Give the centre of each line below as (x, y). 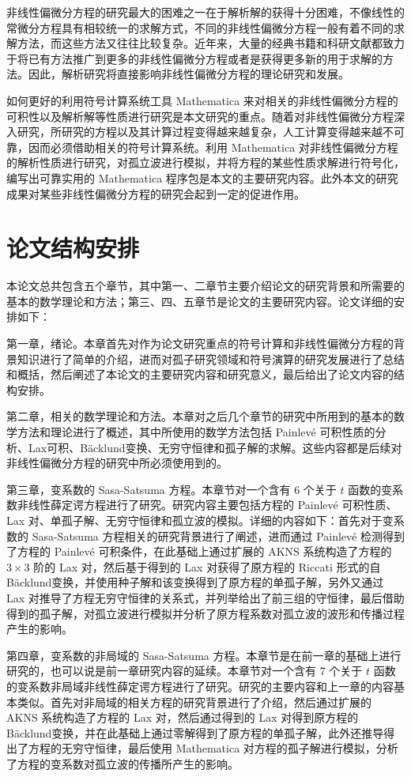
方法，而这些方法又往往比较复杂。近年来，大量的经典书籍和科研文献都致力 (211, 43)
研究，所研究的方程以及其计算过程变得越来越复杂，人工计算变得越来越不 (205, 132)
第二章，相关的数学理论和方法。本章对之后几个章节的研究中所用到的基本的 (200, 416)
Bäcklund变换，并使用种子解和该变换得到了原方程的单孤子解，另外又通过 (195, 582)
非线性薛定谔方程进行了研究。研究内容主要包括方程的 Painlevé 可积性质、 (207, 505)
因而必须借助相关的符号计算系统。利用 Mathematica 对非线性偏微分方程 (213, 147)
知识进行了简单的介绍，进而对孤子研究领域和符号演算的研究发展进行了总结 (211, 358)
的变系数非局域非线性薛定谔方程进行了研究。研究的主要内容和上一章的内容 (200, 686)
